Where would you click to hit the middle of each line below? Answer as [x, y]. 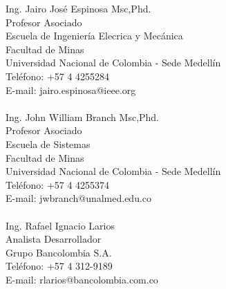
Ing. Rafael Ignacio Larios [60, 225]
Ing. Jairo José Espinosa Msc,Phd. [78, 8]
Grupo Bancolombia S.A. [59, 252]
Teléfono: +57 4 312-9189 [59, 266]
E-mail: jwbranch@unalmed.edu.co [79, 198]
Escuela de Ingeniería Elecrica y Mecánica [94, 36]
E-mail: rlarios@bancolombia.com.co [82, 279]
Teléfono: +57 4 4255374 [58, 184]
